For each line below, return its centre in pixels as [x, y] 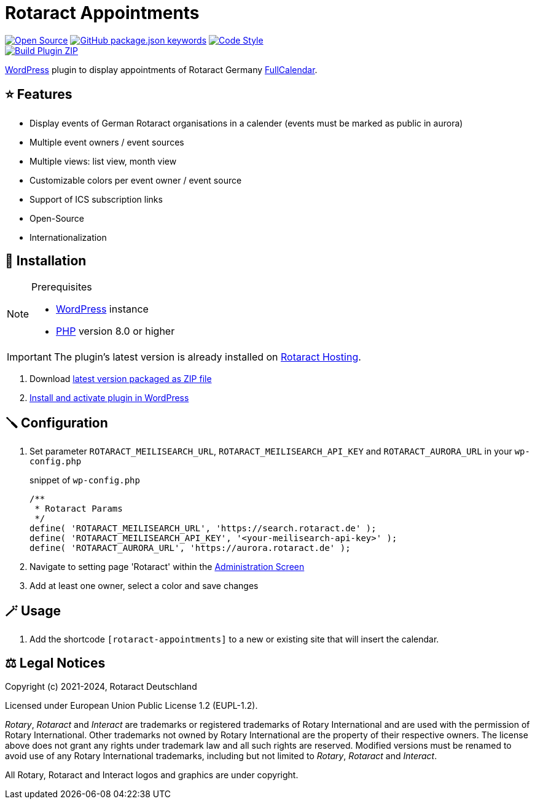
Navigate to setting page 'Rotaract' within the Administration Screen [167, 567]
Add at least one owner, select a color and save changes [144, 586]
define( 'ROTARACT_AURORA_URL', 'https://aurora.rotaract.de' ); [190, 548]
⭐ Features [39, 95]
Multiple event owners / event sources [107, 142]
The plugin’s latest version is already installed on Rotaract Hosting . [207, 357]
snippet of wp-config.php [85, 480]
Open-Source [57, 218]
